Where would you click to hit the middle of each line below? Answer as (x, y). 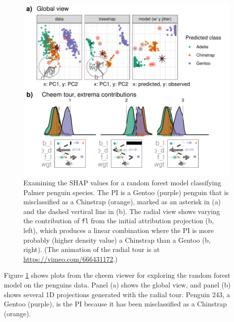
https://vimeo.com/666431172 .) (71, 259)
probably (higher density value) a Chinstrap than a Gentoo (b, (117, 240)
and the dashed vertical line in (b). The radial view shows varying (122, 211)
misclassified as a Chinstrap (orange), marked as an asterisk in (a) (122, 202)
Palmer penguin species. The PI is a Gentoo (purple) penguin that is (126, 192)
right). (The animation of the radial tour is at (92, 249)
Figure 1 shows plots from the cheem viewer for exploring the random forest (117, 275)
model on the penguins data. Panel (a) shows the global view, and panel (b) (117, 284)
